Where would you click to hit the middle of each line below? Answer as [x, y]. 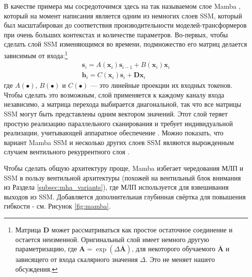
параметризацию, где [46, 249]
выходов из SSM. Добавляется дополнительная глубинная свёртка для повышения [125, 196]
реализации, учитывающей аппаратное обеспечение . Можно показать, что [114, 133]
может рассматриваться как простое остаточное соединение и [142, 229]
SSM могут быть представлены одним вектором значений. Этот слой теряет [116, 114]
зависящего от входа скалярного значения [77, 259]
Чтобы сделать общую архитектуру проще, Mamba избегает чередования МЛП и [124, 168]
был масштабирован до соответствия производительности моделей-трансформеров [125, 25]
